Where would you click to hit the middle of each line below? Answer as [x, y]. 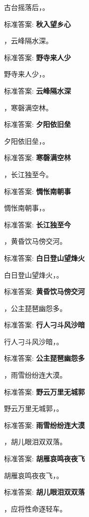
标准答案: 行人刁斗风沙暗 [44, 325]
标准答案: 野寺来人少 [38, 57]
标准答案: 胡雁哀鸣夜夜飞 [44, 459]
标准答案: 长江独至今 [38, 224]
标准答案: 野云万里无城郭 [44, 391]
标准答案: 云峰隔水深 [38, 90]
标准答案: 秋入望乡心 [38, 24]
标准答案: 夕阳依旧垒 [38, 124]
